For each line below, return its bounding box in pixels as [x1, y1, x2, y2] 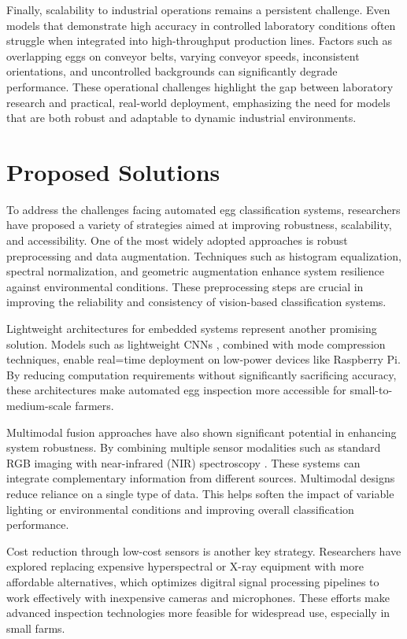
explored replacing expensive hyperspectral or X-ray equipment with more [6, 558, 364, 574]
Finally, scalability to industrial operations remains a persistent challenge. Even [6, 2, 390, 17]
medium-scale [6, 397, 72, 413]
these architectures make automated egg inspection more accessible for [6, 382, 346, 398]
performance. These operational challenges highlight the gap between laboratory [6, 78, 394, 94]
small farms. [6, 619, 65, 636]
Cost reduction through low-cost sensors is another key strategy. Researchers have [6, 542, 401, 559]
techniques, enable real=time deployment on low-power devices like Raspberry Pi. [6, 351, 401, 368]
